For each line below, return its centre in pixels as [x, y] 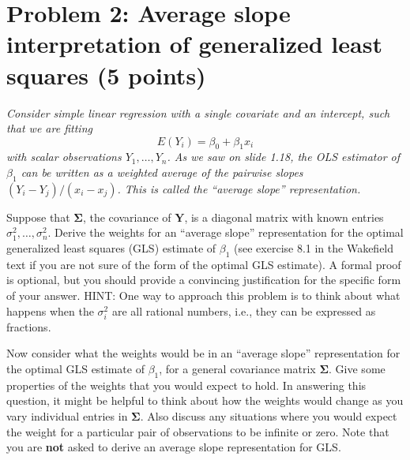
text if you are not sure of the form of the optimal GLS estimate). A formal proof [204, 264]
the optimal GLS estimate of [75, 368]
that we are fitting [49, 128]
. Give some [357, 368]
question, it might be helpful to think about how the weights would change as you [205, 400]
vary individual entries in [67, 415]
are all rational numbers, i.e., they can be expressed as [244, 310]
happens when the [50, 310]
